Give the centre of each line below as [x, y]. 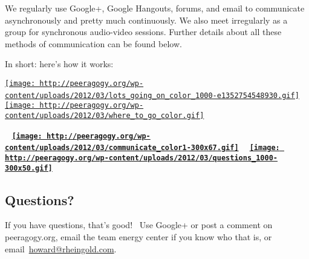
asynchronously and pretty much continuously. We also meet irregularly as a [146, 20]
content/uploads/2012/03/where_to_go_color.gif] [105, 115]
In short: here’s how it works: [59, 64]
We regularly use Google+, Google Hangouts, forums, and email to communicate [155, 8]
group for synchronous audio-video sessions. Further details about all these [143, 32]
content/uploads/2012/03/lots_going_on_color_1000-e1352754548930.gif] [152, 95]
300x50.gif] [29, 168]
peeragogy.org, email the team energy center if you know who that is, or [138, 237]
